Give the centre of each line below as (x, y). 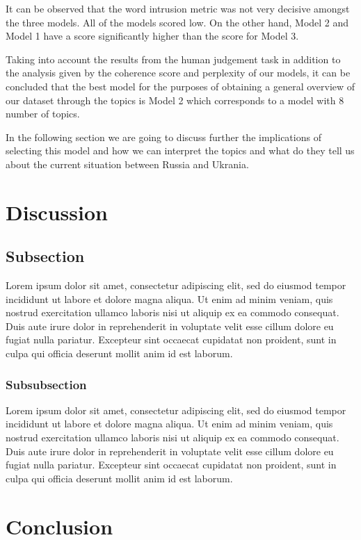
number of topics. (43, 114)
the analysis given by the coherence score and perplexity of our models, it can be (178, 73)
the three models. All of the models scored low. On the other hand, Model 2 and (177, 22)
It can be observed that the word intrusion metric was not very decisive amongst (178, 8)
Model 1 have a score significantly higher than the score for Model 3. (152, 36)
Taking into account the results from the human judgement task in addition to (173, 59)
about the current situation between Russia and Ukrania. (127, 164)
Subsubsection (46, 384)
